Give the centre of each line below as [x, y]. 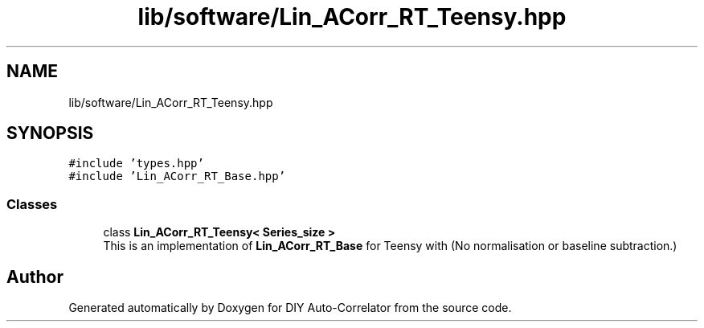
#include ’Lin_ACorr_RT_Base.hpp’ [177, 176]
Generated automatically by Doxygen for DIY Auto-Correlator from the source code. [290, 308]
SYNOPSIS [50, 133]
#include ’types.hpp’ [136, 164]
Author [35, 277]
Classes [32, 204]
